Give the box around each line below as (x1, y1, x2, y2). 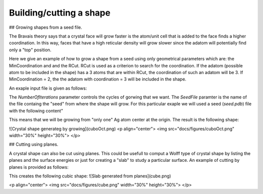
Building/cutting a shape (9, 7, 111, 18)
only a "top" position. (9, 47, 52, 53)
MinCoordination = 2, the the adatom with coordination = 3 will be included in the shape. (9, 76, 187, 82)
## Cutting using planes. (9, 141, 58, 147)
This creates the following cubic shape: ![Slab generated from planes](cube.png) (9, 173, 171, 179)
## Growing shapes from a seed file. (9, 24, 82, 30)
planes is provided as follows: (9, 164, 69, 170)
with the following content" (9, 108, 63, 114)
